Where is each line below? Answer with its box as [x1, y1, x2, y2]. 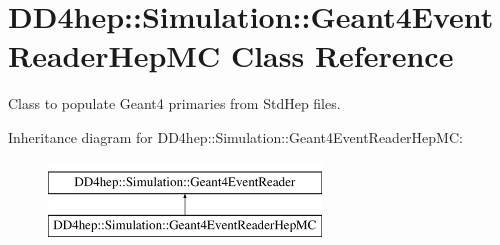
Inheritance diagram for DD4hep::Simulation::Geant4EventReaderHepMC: [8, 126, 463, 147]
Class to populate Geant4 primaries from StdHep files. [8, 93, 341, 114]
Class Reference [230, 35, 454, 76]
